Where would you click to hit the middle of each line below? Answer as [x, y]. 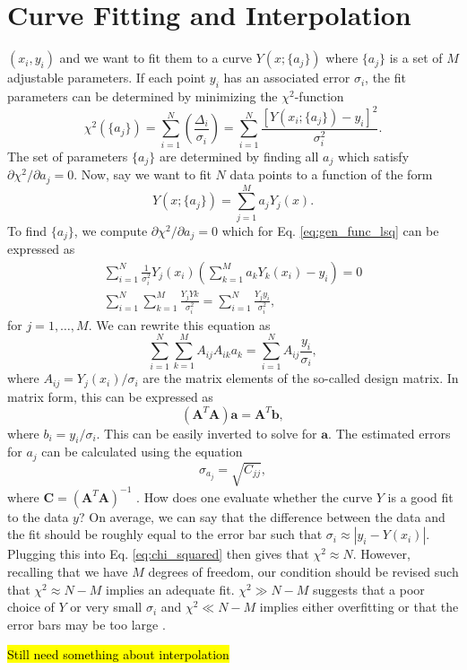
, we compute [111, 230]
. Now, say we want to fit [143, 174]
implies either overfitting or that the [359, 607]
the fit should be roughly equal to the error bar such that [165, 534]
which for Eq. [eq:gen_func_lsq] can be [330, 230]
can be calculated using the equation [142, 452]
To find [27, 230]
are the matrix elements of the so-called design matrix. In [301, 378]
